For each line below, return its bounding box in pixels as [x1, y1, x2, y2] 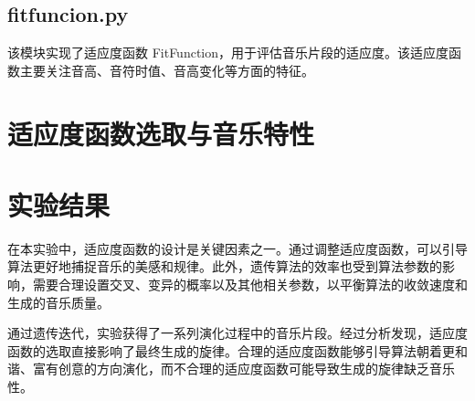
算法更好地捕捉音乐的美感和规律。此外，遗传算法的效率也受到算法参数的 [7, 257, 442, 276]
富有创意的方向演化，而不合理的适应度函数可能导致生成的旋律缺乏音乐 [32, 359, 455, 378]
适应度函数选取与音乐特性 [7, 114, 315, 152]
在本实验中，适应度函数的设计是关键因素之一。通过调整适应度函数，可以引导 [7, 238, 468, 258]
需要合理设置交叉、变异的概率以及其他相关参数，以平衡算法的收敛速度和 [32, 275, 468, 294]
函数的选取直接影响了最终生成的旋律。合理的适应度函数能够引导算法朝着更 [7, 341, 455, 360]
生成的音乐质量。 [7, 292, 110, 311]
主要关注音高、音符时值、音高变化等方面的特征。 [19, 60, 314, 79]
